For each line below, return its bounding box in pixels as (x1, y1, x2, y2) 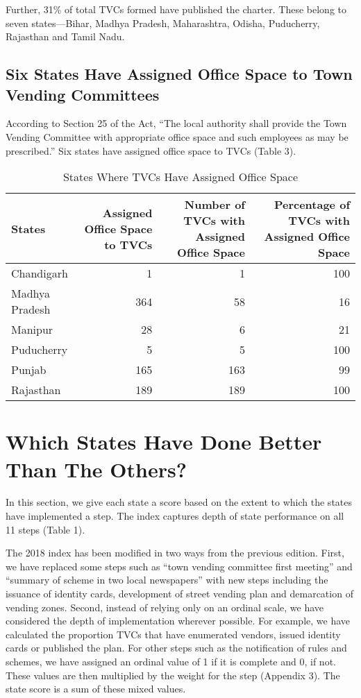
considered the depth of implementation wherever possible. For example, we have (6, 613, 351, 628)
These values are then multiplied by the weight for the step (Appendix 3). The (6, 667, 340, 682)
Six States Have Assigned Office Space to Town (6, 63, 353, 85)
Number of (184, 196, 245, 213)
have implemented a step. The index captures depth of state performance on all (6, 509, 344, 523)
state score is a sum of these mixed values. (6, 681, 186, 696)
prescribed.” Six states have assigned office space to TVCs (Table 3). (6, 143, 296, 158)
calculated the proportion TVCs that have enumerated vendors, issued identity (6, 627, 341, 641)
